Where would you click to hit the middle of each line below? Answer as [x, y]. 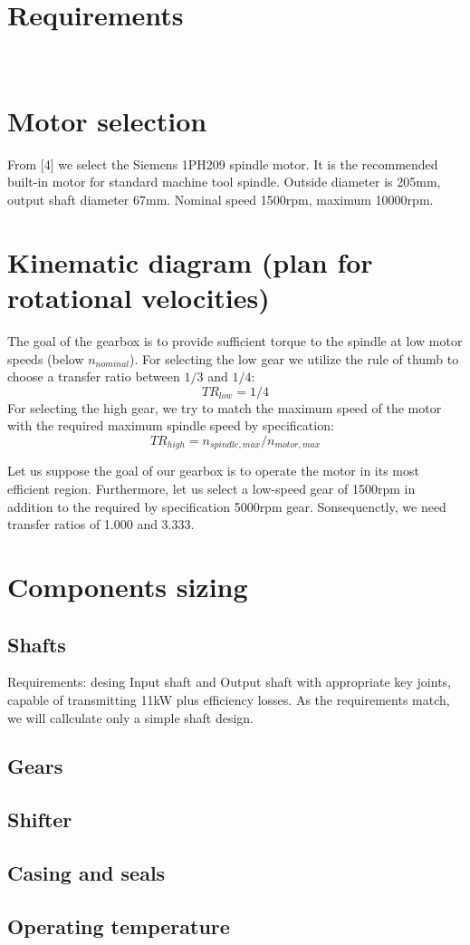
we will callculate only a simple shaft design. [131, 717]
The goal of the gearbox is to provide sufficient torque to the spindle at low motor [235, 340]
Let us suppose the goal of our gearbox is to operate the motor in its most [213, 471]
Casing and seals [86, 873]
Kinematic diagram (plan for [190, 261]
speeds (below [46, 358]
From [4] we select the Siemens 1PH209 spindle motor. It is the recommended [223, 164]
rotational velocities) [139, 297]
